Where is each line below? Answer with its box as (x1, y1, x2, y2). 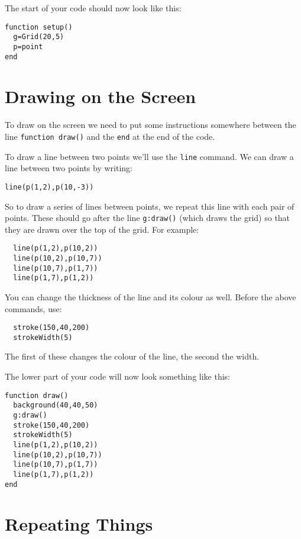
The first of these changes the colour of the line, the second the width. (5, 350, 260, 362)
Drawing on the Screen (5, 84, 196, 108)
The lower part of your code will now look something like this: (5, 370, 230, 383)
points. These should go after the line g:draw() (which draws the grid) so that (5, 211, 290, 224)
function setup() (5, 23, 73, 31)
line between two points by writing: (5, 162, 132, 174)
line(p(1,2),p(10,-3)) (5, 182, 94, 191)
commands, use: (5, 302, 62, 315)
